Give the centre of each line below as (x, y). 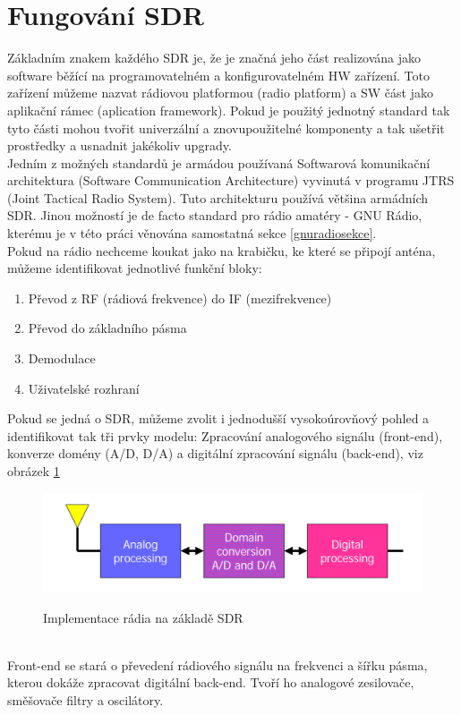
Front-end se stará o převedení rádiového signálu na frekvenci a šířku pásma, (218, 664)
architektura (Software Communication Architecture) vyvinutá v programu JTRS (231, 180)
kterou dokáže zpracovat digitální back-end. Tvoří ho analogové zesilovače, (211, 682)
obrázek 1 (34, 471)
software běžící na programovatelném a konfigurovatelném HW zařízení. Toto (218, 75)
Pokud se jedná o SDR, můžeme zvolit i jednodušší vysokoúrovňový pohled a (218, 418)
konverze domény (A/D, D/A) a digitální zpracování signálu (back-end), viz (215, 453)
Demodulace (62, 358)
